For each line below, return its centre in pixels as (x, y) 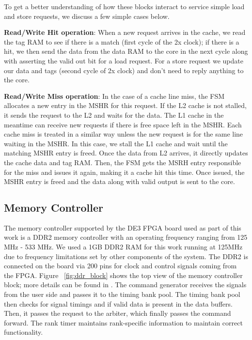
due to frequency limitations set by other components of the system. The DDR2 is (126, 256)
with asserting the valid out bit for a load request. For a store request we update (124, 60)
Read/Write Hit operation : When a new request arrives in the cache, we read (125, 32)
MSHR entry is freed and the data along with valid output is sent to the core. (119, 181)
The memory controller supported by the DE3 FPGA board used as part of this (123, 227)
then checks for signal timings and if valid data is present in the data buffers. (118, 303)
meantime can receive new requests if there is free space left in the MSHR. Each (123, 124)
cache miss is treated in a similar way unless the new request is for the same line (124, 134)
